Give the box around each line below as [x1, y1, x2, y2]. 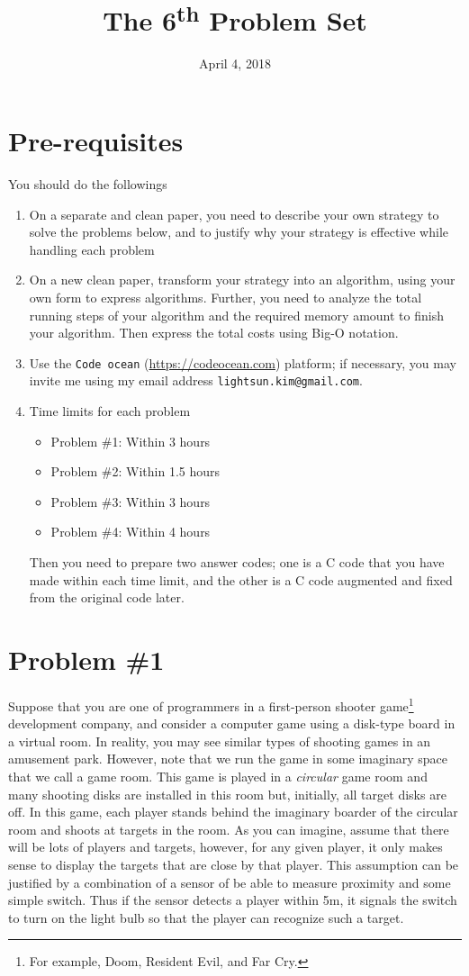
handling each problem [29, 239, 155, 258]
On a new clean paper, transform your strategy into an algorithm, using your [29, 270, 455, 289]
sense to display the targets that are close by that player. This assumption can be [8, 854, 459, 873]
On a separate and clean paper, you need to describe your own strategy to [29, 204, 439, 223]
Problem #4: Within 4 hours [50, 522, 211, 541]
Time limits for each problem [29, 402, 191, 420]
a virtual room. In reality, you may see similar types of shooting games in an [8, 731, 431, 750]
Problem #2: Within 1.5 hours [50, 462, 221, 481]
